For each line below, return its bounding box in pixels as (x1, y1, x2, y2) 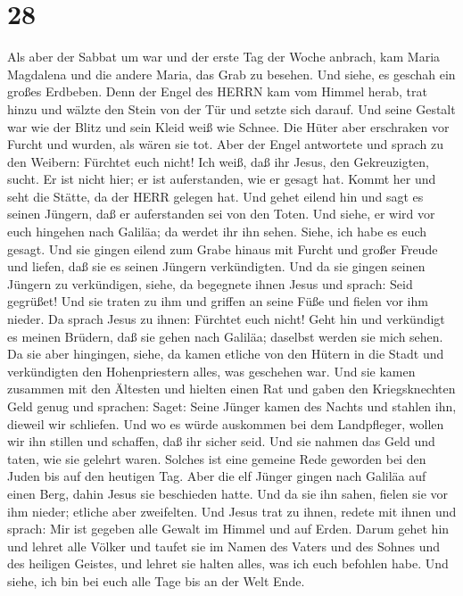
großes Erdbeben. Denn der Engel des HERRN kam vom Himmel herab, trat (7, 82, 427, 101)
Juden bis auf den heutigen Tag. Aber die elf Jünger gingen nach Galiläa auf (7, 467, 426, 485)
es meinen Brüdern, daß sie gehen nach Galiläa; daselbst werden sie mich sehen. (7, 327, 443, 345)
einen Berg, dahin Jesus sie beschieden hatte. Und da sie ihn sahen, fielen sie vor (7, 484, 449, 502)
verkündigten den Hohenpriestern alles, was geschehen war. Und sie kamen (7, 361, 416, 380)
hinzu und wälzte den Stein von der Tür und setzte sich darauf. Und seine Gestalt (7, 99, 456, 118)
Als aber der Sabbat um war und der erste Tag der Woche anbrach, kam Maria (7, 47, 441, 66)
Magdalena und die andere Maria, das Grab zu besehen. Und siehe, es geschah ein (7, 64, 456, 83)
